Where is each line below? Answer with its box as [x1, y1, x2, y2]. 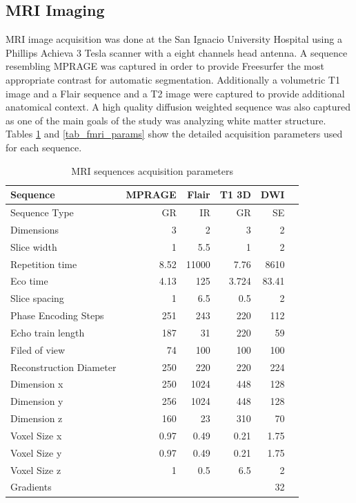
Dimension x [10, 377, 63, 391]
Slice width [10, 239, 57, 254]
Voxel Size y [10, 445, 62, 459]
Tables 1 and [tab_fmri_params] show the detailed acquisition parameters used [6, 126, 343, 141]
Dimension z [10, 411, 63, 426]
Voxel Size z [10, 462, 61, 477]
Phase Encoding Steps [10, 308, 104, 323]
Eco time [10, 274, 48, 288]
